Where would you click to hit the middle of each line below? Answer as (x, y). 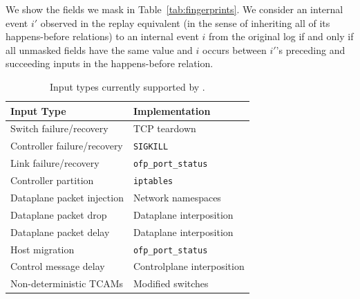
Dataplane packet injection (67, 197)
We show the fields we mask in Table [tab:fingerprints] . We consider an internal (174, 9)
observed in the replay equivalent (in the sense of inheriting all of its (185, 22)
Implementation (172, 110)
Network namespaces (177, 197)
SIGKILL (151, 147)
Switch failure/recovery (59, 128)
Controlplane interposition (189, 266)
